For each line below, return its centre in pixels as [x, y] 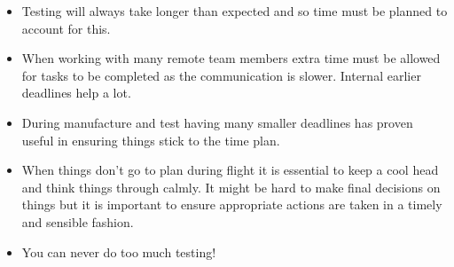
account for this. [66, 28]
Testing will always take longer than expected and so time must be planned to [235, 11]
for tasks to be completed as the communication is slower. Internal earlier [221, 75]
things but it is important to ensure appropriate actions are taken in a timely [232, 204]
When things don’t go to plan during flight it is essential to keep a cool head [230, 170]
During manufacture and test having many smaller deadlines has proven [217, 122]
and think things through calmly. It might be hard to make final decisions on [231, 187]
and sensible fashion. [78, 221]
